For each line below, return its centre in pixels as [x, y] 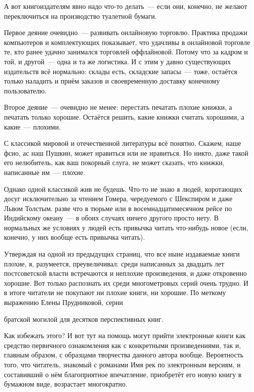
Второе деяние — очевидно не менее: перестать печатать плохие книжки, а [118, 107]
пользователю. [25, 90]
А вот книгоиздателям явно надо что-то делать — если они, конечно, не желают [126, 6]
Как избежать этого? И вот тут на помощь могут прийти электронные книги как [125, 335]
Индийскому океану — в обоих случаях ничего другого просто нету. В [111, 218]
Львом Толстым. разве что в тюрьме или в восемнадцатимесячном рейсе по [118, 208]
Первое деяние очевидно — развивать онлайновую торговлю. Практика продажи [126, 32]
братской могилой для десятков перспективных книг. [84, 319]
